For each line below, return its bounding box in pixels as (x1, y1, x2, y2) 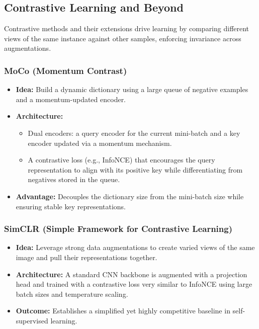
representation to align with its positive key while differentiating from (28, 164, 243, 175)
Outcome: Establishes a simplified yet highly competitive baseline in (16, 305, 230, 316)
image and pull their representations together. (16, 252, 157, 262)
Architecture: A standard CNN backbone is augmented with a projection (16, 269, 247, 279)
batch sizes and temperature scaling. (16, 288, 128, 299)
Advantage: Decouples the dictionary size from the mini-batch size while (16, 191, 244, 201)
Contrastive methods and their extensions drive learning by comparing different (4, 23, 249, 34)
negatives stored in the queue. (28, 174, 120, 185)
